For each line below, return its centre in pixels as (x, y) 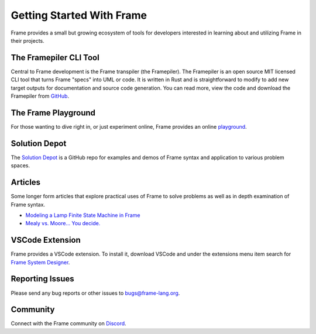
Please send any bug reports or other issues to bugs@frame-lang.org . (95, 293)
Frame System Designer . (40, 262)
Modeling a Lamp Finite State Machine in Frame (83, 215)
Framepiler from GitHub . (40, 96)
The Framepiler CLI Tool (55, 58)
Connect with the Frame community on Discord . (68, 323)
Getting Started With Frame (79, 15)
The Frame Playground (53, 113)
